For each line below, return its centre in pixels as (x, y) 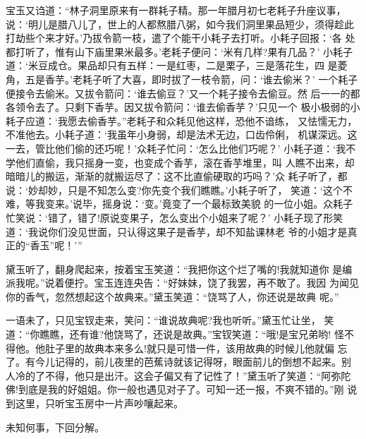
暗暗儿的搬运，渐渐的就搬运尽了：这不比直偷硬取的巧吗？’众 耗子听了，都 (177, 176)
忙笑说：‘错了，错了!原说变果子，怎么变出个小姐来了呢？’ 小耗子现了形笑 (175, 217)
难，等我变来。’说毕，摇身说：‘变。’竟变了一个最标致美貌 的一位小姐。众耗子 (179, 204)
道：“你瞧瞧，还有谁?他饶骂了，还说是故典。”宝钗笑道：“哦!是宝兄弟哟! (169, 334)
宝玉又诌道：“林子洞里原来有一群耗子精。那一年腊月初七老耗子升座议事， (176, 10)
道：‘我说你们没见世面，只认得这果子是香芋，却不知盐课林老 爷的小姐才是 (177, 231)
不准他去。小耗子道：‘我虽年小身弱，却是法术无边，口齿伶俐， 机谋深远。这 (182, 134)
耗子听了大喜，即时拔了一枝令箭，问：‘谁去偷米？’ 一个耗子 (220, 79)
